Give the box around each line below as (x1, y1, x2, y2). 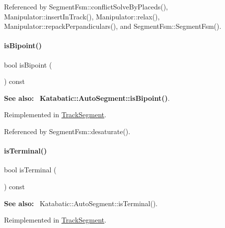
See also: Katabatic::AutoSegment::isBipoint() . (4, 92, 170, 103)
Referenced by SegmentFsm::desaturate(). (4, 126, 131, 136)
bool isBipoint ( (4, 59, 52, 70)
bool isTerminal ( (4, 164, 57, 175)
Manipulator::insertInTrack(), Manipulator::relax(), (4, 11, 160, 21)
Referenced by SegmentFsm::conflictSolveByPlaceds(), (4, 1, 168, 11)
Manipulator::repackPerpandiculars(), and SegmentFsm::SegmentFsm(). (4, 21, 222, 31)
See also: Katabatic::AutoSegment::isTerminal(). (4, 198, 158, 208)
